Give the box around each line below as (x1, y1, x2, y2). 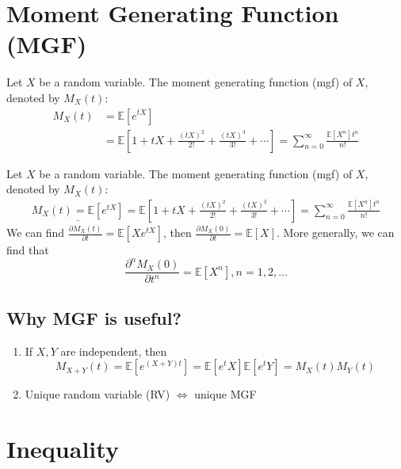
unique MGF (194, 386, 257, 402)
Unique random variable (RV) (25, 386, 170, 402)
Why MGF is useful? (6, 305, 181, 330)
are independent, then (60, 342, 167, 359)
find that (6, 242, 49, 258)
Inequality (6, 432, 119, 464)
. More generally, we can (277, 224, 395, 241)
